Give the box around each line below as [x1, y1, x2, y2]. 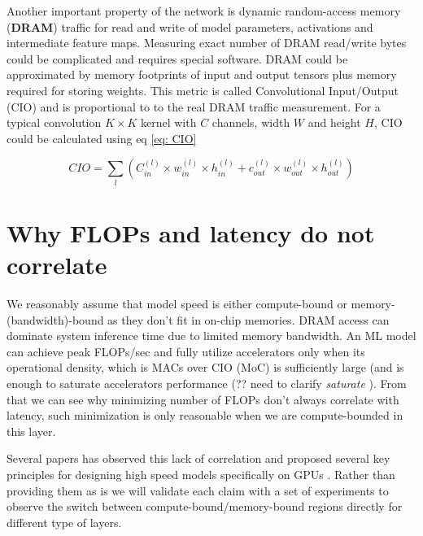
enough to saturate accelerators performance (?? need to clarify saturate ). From [7, 374, 407, 391]
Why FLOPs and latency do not [7, 216, 375, 249]
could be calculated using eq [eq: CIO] [7, 129, 197, 146]
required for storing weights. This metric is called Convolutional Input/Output [7, 81, 399, 98]
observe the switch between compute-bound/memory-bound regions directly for [7, 498, 403, 515]
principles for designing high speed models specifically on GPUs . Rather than [7, 465, 395, 482]
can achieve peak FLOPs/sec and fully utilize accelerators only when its [7, 342, 365, 360]
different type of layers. [7, 513, 122, 530]
